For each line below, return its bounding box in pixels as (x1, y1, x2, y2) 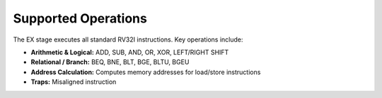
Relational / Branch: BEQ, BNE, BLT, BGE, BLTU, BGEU (30, 58, 190, 66)
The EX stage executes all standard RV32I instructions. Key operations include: (13, 35, 243, 44)
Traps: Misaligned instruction (30, 78, 117, 86)
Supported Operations (13, 11, 148, 26)
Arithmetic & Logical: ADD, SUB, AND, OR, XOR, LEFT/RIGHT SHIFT (30, 48, 229, 56)
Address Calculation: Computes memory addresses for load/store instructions (30, 68, 261, 76)
